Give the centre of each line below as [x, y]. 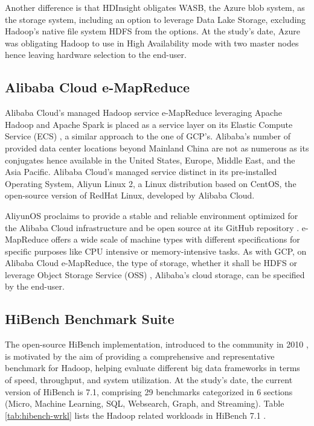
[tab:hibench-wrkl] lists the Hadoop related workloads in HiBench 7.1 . [136, 415]
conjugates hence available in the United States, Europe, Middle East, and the [150, 160]
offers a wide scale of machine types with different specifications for [175, 239]
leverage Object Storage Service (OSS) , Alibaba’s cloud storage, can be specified [155, 274]
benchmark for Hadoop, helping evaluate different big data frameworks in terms [152, 368]
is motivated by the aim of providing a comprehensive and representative [140, 356]
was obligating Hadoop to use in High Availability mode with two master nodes [152, 43]
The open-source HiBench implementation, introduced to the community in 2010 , [157, 344]
